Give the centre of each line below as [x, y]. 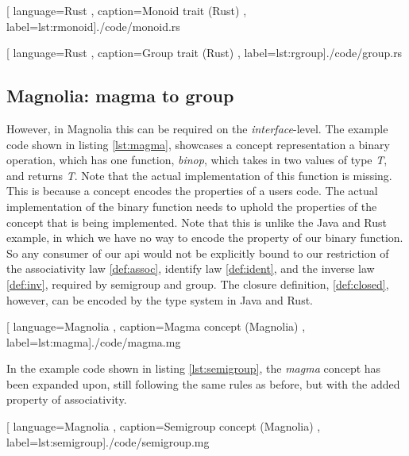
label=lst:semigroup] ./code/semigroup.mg [108, 441]
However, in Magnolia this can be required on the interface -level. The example [197, 128]
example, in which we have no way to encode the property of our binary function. [205, 238]
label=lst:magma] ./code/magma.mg [94, 341]
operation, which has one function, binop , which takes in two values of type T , [197, 160]
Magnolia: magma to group [120, 96]
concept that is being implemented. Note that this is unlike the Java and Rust [197, 222]
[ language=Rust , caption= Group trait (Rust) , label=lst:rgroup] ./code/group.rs [204, 53]
